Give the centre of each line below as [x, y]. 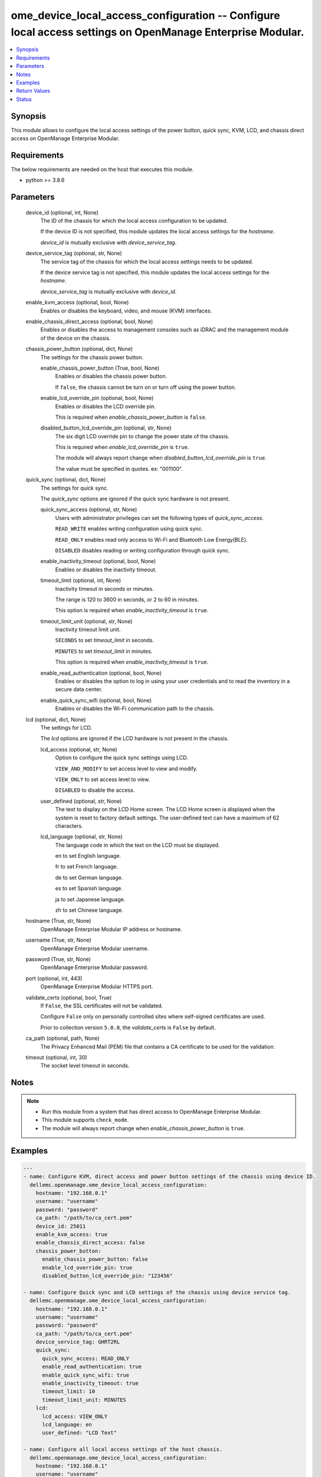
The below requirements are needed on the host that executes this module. [102, 169]
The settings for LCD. [66, 728]
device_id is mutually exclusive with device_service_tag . [109, 242]
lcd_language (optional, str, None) [82, 837]
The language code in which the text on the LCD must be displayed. [137, 845]
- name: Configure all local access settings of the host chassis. [123, 1450]
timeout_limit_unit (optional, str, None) [86, 621]
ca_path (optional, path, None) [63, 1038]
